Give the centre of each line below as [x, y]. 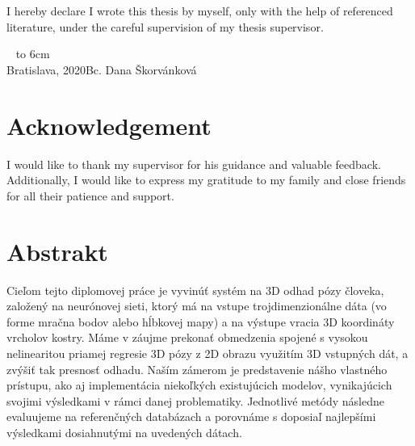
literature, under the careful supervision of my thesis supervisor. [165, 26]
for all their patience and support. [90, 195]
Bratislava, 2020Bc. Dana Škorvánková [102, 69]
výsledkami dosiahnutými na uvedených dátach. [124, 432]
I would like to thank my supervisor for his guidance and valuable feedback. [194, 164]
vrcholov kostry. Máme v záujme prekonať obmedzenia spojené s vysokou [187, 337]
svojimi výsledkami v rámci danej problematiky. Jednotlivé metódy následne [195, 400]
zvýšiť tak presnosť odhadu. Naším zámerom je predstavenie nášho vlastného [197, 369]
